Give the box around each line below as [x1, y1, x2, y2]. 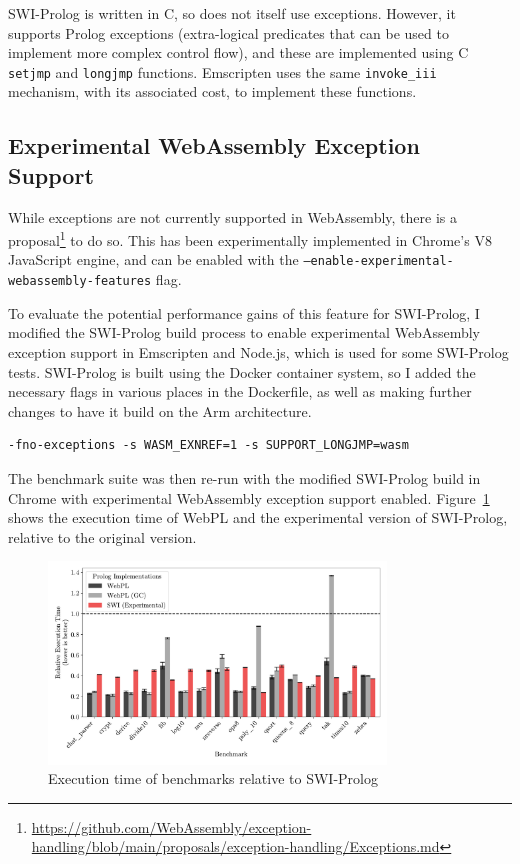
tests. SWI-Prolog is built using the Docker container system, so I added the [8, 361, 476, 382]
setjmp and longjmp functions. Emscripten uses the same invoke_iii [8, 61, 437, 82]
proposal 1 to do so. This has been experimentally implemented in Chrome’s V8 [8, 227, 492, 250]
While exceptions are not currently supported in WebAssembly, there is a [8, 206, 457, 227]
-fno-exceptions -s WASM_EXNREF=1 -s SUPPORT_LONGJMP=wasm [8, 438, 409, 453]
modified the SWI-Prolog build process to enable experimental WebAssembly [8, 322, 480, 343]
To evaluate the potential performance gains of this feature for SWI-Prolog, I [8, 302, 480, 323]
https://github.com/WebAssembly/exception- [31, 816, 312, 837]
